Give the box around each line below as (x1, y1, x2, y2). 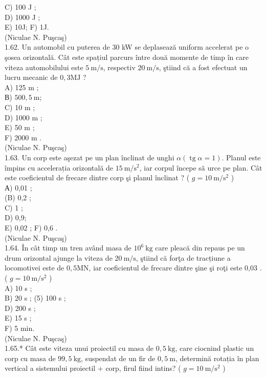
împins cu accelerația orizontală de (5, 162, 114, 173)
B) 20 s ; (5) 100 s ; (5, 292, 66, 303)
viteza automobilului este (5, 61, 83, 72)
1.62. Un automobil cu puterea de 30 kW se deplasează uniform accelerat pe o (5, 41, 249, 52)
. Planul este (221, 152, 261, 162)
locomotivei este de (5, 262, 64, 273)
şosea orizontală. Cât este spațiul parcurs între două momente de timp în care (5, 51, 249, 62)
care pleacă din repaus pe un (155, 242, 245, 253)
